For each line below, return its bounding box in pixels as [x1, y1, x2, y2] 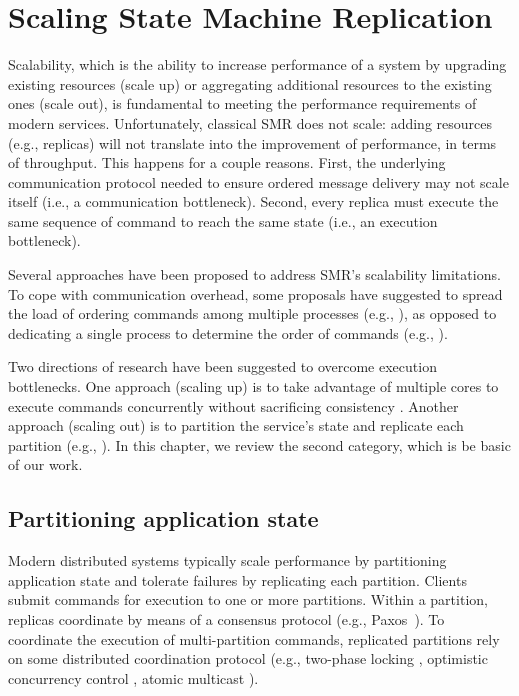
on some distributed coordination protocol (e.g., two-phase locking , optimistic [8, 648, 488, 669]
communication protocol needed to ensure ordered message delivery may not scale [8, 171, 509, 192]
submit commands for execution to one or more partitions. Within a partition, [8, 589, 488, 610]
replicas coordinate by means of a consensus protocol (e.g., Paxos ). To [8, 608, 445, 629]
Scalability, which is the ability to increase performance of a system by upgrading [8, 54, 507, 75]
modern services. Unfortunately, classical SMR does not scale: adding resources [8, 112, 492, 133]
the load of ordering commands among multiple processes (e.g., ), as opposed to [8, 303, 497, 324]
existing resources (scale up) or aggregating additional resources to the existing [8, 73, 492, 94]
